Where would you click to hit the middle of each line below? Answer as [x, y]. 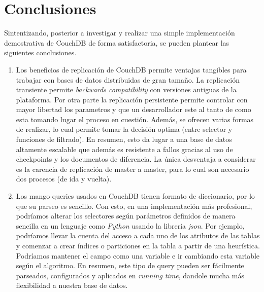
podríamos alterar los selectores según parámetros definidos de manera [126, 216]
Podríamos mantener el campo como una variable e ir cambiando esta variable [138, 255]
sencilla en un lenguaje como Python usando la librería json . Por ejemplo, [130, 225]
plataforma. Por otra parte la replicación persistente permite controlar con [132, 99]
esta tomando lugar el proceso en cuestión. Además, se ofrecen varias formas [135, 119]
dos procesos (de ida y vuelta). [64, 179]
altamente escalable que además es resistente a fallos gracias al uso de [124, 149]
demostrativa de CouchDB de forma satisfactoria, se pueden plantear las [117, 42]
